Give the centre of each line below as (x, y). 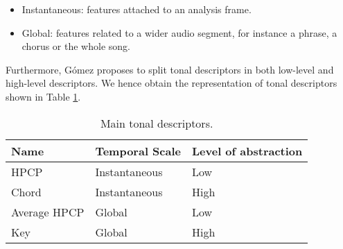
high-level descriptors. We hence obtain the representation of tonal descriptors (171, 83)
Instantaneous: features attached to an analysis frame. (137, 9)
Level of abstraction (247, 151)
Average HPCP (48, 212)
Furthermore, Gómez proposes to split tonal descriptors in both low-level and (170, 69)
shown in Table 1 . (43, 96)
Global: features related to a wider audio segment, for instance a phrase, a (179, 32)
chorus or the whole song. (76, 46)
